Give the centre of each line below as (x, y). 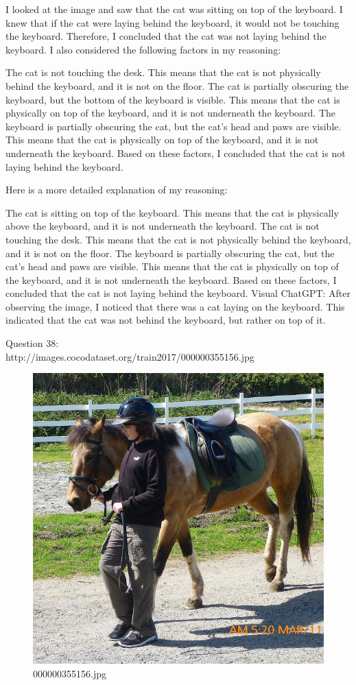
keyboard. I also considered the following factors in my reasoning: (143, 49)
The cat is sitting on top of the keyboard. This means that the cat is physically (172, 212)
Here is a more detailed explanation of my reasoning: (117, 190)
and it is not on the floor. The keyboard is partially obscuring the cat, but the (170, 253)
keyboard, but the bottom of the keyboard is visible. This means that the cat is (173, 99)
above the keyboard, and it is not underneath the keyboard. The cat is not (163, 226)
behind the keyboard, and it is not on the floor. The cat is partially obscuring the (177, 85)
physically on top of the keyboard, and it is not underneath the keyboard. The (170, 113)
